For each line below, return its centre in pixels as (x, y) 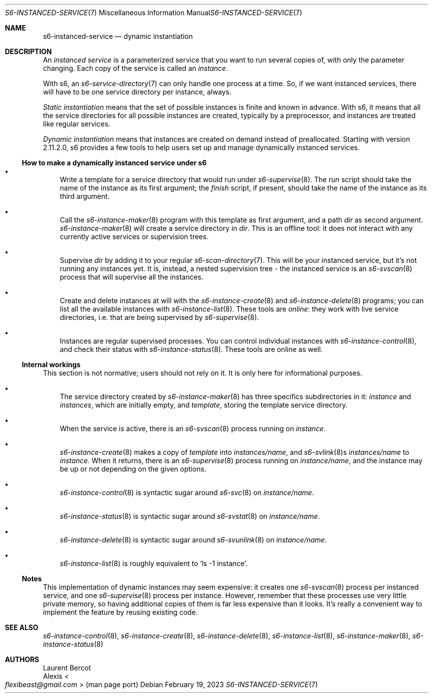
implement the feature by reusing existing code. (120, 612)
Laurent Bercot (67, 668)
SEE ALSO (22, 627)
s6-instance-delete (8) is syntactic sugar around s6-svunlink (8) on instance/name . (193, 540)
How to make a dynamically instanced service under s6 (114, 163)
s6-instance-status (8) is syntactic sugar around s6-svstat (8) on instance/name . (190, 516)
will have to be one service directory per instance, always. (137, 92)
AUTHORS (22, 659)
